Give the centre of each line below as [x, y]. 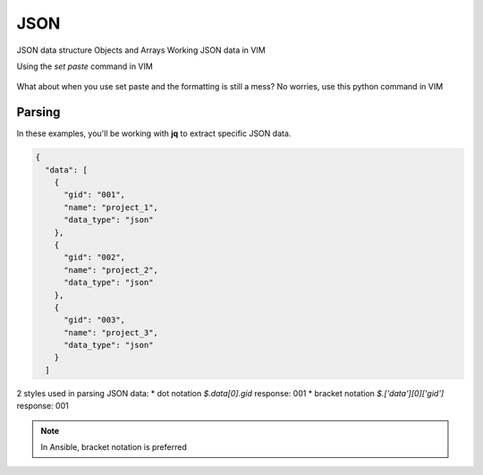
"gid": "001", [94, 195]
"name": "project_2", [111, 270]
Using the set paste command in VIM [85, 66]
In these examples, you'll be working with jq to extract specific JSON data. [154, 133]
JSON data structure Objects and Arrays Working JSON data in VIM [141, 50]
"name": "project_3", [111, 332]
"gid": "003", [94, 320]
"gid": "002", [94, 258]
